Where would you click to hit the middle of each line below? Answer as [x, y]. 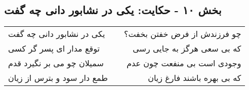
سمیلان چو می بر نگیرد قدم [56, 63]
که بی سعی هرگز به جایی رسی [187, 49]
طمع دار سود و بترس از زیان [58, 78]
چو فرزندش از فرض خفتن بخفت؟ [182, 34]
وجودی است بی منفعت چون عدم [184, 63]
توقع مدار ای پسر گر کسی [54, 49]
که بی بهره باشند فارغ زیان [195, 78]
